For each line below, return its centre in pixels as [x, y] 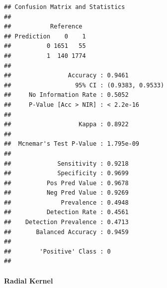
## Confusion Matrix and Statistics [65, 7]
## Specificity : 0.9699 [66, 173]
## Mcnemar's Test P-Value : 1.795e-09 [72, 144]
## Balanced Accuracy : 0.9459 [66, 232]
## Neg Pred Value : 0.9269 [66, 193]
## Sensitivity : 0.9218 [66, 163]
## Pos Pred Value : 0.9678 [66, 183]
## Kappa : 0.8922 [66, 125]
